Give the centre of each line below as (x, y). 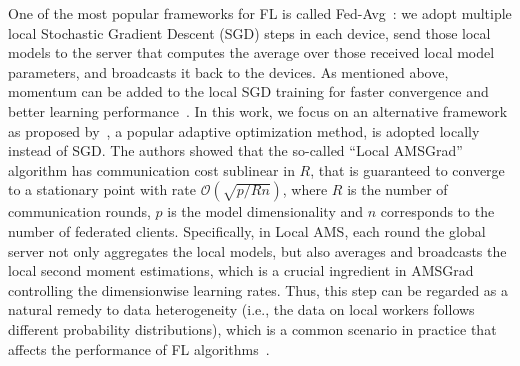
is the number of (397, 189)
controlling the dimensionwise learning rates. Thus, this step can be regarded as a (258, 289)
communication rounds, (79, 211)
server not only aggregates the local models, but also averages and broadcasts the (257, 250)
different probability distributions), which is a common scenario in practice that (252, 328)
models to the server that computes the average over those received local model (251, 52)
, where (305, 189)
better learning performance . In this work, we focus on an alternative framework (258, 110)
